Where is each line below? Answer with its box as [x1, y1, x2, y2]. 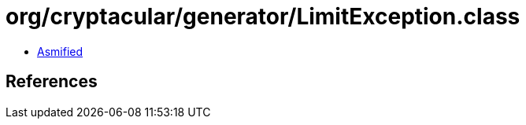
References [6, 72, 98, 92]
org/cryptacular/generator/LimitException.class [6, 3, 520, 30]
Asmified [37, 44, 83, 58]
